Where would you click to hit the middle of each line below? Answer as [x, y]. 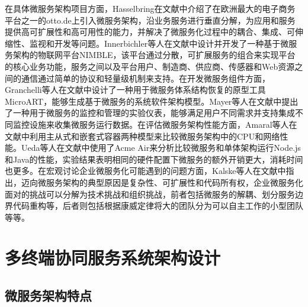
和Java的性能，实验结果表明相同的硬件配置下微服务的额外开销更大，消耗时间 [154, 159]
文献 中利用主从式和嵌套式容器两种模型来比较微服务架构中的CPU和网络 [142, 136]
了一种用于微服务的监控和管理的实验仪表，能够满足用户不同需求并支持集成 [150, 113]
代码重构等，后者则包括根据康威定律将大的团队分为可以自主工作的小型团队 [158, 206]
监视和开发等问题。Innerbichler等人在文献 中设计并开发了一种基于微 [159, 43]
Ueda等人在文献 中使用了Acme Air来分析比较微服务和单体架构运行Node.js [161, 148]
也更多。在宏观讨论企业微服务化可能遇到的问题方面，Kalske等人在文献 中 [145, 171]
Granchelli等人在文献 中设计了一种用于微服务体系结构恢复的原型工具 [135, 90]
